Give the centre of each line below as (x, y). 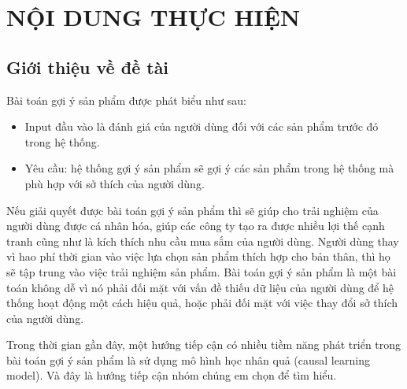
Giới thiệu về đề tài (88, 67)
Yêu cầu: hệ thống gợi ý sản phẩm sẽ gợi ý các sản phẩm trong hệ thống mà (209, 168)
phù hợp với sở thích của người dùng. (115, 183)
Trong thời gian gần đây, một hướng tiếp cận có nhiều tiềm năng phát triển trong (204, 345)
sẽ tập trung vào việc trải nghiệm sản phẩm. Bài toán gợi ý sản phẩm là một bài (202, 271)
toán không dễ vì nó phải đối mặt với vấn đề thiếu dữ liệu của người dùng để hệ (200, 287)
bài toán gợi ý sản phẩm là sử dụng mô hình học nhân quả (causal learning (188, 359)
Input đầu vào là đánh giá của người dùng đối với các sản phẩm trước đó (202, 126)
